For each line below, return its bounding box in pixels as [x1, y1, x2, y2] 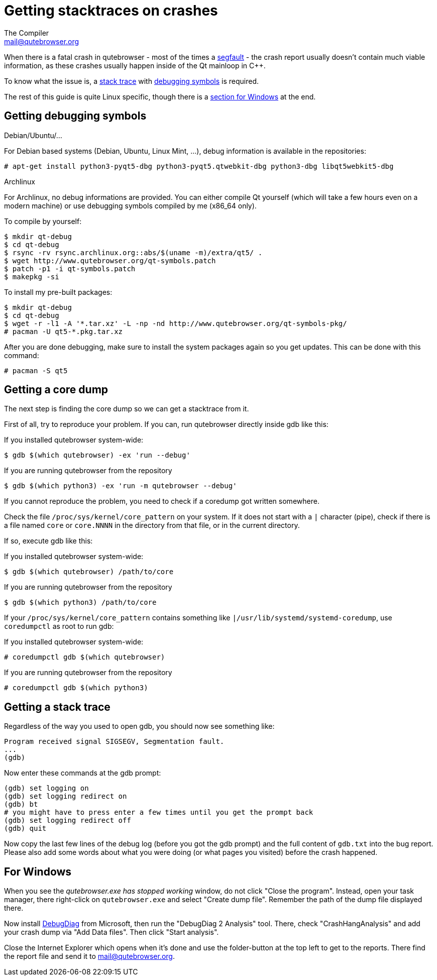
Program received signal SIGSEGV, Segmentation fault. [4, 737, 225, 746]
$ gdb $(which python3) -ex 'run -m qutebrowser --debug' [4, 482, 237, 490]
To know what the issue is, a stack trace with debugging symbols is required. [4, 76, 259, 85]
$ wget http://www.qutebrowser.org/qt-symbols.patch [4, 256, 216, 265]
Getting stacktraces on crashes [4, 2, 218, 19]
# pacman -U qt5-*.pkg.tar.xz [4, 327, 123, 336]
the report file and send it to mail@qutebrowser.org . [4, 952, 175, 961]
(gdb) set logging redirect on [4, 792, 127, 801]
